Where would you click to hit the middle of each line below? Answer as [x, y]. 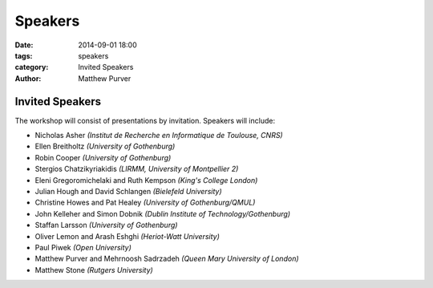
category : [32, 67]
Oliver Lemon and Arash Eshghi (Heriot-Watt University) [127, 236]
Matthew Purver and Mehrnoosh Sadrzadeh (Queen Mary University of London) [167, 259]
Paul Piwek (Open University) [83, 247]
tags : [24, 55]
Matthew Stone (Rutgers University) [94, 270]
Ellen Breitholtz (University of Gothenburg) [105, 146]
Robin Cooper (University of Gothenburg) [103, 157]
